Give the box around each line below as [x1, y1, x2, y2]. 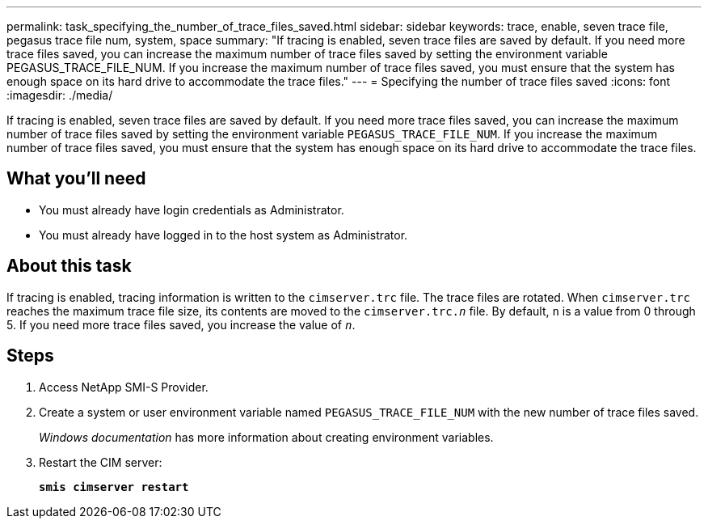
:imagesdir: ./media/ [6, 88, 113, 102]
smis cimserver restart [39, 480, 189, 493]
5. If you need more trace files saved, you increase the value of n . [6, 317, 356, 332]
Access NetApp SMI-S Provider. [39, 379, 209, 394]
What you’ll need [6, 168, 146, 189]
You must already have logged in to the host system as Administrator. [39, 227, 408, 242]
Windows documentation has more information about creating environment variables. [39, 430, 494, 444]
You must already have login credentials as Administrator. [39, 202, 344, 217]
